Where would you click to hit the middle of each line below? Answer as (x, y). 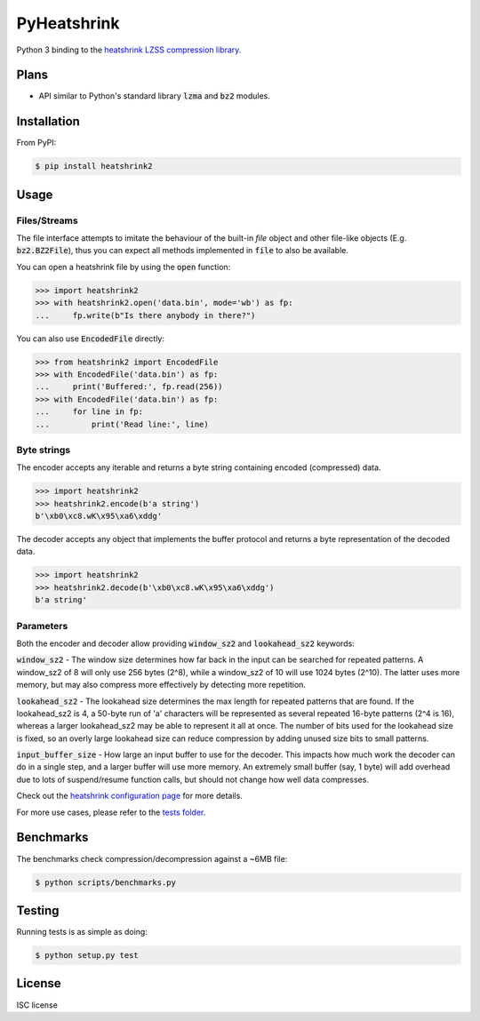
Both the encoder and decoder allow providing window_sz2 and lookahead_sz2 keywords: (185, 643)
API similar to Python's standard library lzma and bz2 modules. (154, 96)
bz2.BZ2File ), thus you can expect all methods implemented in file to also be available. (182, 251)
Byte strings (44, 450)
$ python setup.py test (87, 955)
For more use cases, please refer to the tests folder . (111, 812)
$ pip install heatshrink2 (94, 166)
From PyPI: (36, 143)
